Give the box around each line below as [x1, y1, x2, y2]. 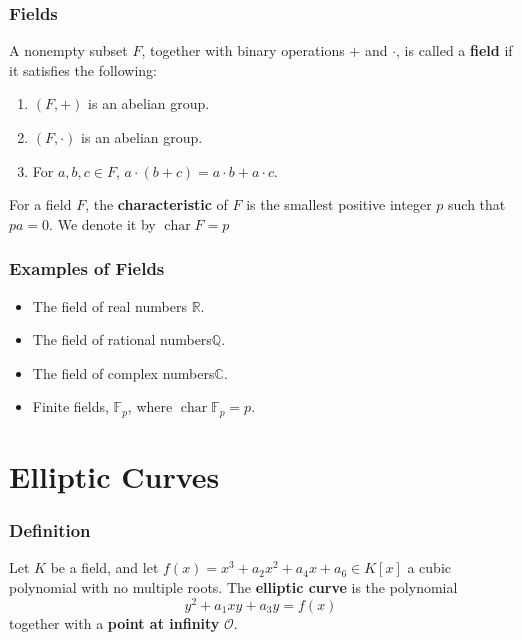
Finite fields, [32, 396, 109, 417]
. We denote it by [49, 213, 156, 234]
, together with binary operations [141, 40, 345, 61]
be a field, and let [50, 557, 159, 578]
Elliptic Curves [9, 456, 220, 497]
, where [127, 396, 173, 417]
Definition [9, 518, 91, 543]
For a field [9, 194, 72, 215]
